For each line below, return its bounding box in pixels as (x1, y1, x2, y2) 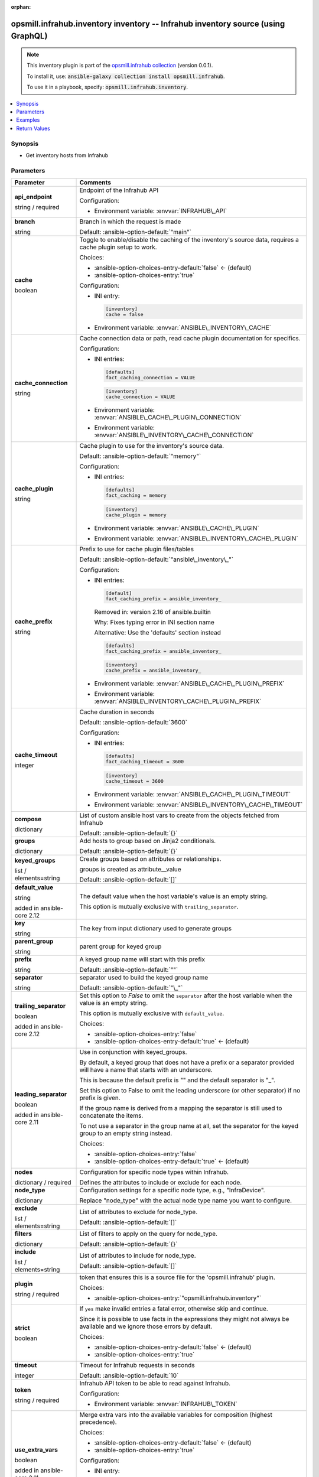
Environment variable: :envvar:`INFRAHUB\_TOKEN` (94, 1400, 237, 1408)
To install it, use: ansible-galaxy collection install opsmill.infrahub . (27, 73, 225, 80)
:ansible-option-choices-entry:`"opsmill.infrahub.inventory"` (94, 1294, 262, 1302)
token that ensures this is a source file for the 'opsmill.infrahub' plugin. (79, 1273, 276, 1281)
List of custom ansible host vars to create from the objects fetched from (79, 811, 279, 819)
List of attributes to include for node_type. (79, 1251, 196, 1260)
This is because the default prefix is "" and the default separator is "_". (79, 1076, 276, 1084)
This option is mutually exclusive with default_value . (79, 1009, 224, 1017)
